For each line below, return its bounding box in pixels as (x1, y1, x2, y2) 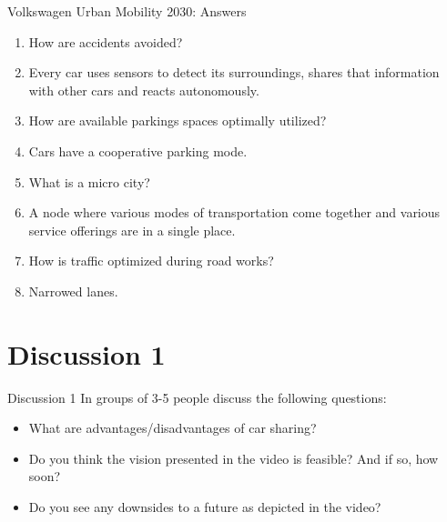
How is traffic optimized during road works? (28, 251, 274, 270)
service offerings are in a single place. (28, 220, 236, 239)
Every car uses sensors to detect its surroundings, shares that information (28, 63, 440, 82)
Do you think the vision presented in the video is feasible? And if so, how (28, 448, 439, 467)
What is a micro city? (28, 172, 150, 191)
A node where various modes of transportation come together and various (28, 203, 441, 222)
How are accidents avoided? (28, 32, 183, 51)
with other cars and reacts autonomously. (28, 80, 259, 99)
